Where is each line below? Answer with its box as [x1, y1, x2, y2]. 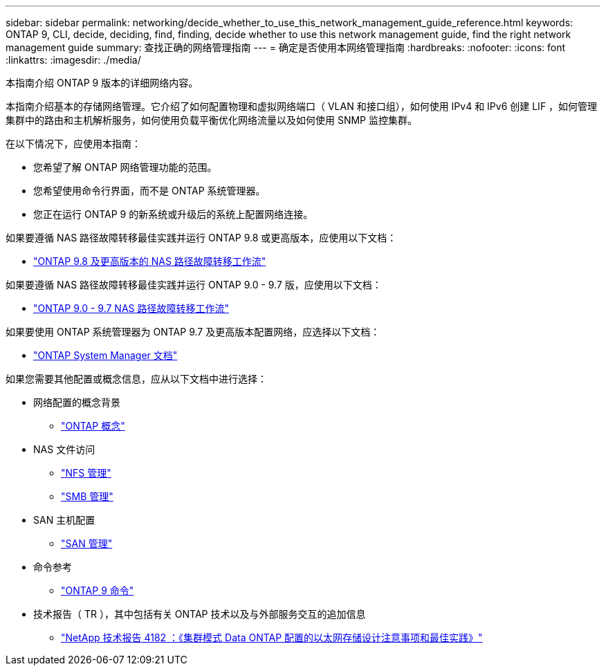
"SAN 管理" [61, 537, 113, 549]
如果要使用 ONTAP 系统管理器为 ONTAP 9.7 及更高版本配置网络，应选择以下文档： [6, 326, 380, 338]
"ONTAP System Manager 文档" [33, 349, 178, 361]
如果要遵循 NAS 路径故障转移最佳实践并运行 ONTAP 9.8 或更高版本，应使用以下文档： [6, 232, 397, 243]
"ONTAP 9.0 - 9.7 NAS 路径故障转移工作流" [33, 302, 229, 314]
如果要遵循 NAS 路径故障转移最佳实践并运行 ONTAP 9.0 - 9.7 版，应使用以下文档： [6, 279, 382, 291]
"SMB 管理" [61, 490, 113, 502]
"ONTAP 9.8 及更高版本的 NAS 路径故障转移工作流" [33, 255, 266, 267]
